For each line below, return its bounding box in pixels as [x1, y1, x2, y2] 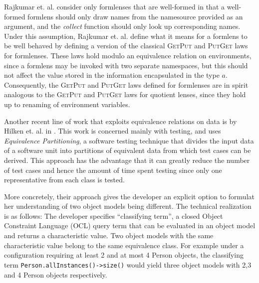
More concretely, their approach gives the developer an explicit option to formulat [4, 191, 255, 201]
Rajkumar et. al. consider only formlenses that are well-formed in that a [4, 1, 225, 11]
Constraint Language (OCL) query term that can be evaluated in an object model [4, 220, 256, 231]
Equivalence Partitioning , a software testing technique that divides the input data [4, 135, 254, 145]
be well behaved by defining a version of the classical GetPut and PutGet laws [4, 40, 248, 51]
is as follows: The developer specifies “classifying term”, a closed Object [4, 210, 223, 221]
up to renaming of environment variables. [4, 99, 130, 109]
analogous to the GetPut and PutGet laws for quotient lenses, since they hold [4, 89, 246, 100]
